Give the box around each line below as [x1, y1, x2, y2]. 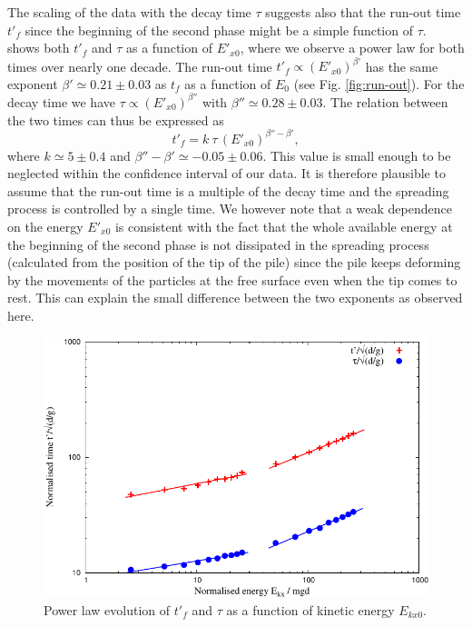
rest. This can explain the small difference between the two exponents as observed [7, 288, 463, 307]
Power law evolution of [44, 600, 171, 619]
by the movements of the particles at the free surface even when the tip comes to [7, 270, 457, 289]
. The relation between [322, 92, 448, 111]
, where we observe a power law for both [240, 38, 465, 57]
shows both [7, 38, 70, 57]
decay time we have [7, 92, 115, 111]
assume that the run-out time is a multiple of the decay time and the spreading [7, 181, 449, 200]
